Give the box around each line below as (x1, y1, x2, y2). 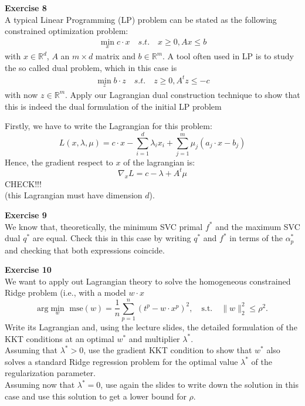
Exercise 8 (5, 2, 47, 13)
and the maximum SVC (215, 220, 300, 232)
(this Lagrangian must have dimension (5, 189, 143, 201)
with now (5, 88, 38, 100)
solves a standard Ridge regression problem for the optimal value (5, 355, 238, 367)
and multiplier (128, 332, 180, 344)
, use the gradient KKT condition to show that (83, 344, 252, 356)
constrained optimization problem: (5, 25, 128, 37)
